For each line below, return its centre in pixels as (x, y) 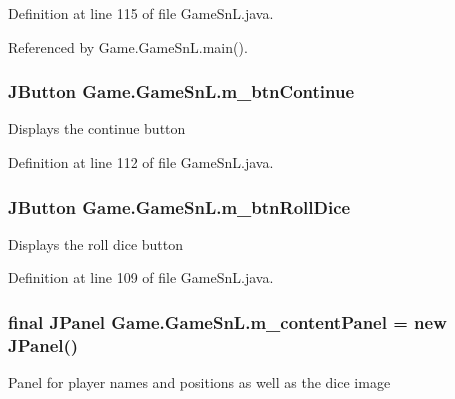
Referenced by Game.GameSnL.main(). (128, 46)
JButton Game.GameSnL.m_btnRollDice (179, 206)
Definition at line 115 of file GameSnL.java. (141, 13)
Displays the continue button (97, 128)
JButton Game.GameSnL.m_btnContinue (181, 91)
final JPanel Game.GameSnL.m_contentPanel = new (227, 321)
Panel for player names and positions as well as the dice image (199, 382)
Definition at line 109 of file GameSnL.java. (141, 277)
